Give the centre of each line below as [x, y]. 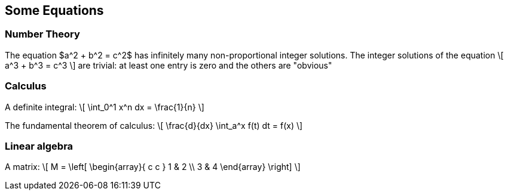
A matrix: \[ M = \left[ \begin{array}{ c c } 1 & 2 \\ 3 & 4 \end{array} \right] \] [153, 167]
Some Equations [54, 10]
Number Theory [42, 34]
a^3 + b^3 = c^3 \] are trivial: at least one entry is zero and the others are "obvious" [169, 65]
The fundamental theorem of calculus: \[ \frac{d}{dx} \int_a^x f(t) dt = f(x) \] [154, 125]
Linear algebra [39, 146]
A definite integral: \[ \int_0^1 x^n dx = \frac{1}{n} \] [105, 107]
